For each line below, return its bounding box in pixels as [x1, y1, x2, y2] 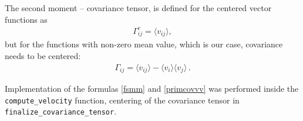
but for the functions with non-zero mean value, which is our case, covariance [5, 38, 283, 50]
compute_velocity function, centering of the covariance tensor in [5, 94, 240, 106]
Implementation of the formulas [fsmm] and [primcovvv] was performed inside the [5, 82, 299, 95]
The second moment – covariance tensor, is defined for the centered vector [5, 2, 272, 13]
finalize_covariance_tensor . [5, 105, 117, 117]
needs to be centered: [5, 50, 81, 62]
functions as [5, 13, 48, 25]
